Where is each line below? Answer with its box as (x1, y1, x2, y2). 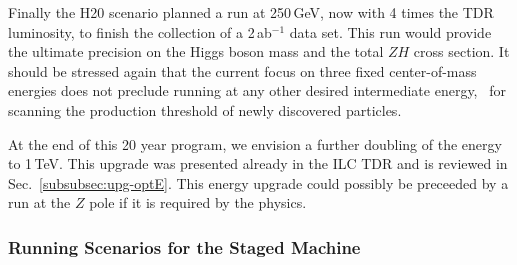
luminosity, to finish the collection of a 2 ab (8, 21, 272, 42)
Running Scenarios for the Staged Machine (8, 234, 361, 259)
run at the (8, 192, 71, 213)
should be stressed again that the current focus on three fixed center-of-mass (8, 60, 477, 81)
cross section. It (413, 41, 510, 62)
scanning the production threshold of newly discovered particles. (8, 99, 402, 120)
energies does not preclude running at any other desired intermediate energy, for (8, 80, 506, 101)
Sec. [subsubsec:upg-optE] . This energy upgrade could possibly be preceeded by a (8, 172, 509, 193)
